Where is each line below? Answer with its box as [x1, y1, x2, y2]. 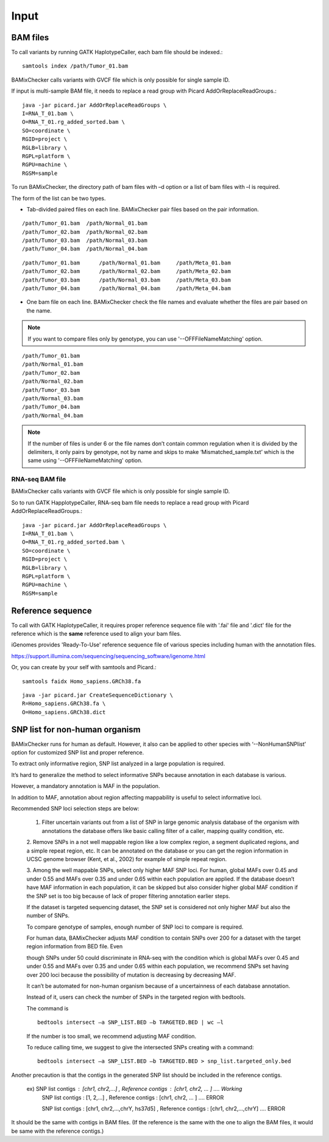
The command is [26, 1004, 69, 1012]
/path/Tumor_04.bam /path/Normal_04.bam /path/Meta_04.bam [22, 285, 231, 292]
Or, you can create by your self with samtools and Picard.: [11, 664, 157, 671]
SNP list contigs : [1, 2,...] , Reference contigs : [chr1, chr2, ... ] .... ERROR [41, 1094, 224, 1101]
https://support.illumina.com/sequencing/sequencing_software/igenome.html [11, 652, 206, 659]
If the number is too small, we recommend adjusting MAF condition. [26, 1032, 197, 1040]
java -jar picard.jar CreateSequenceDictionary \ [22, 692, 174, 698]
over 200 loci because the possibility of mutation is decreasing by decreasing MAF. [26, 971, 236, 978]
